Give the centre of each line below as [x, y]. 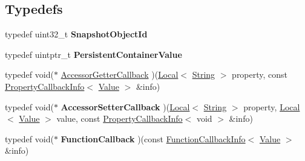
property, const [260, 74]
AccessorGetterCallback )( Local [120, 74]
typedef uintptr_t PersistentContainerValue [93, 54]
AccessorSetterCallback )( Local [125, 106]
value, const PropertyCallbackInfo [120, 118]
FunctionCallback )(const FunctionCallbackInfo [153, 138]
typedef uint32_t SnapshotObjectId [76, 34]
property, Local [272, 106]
